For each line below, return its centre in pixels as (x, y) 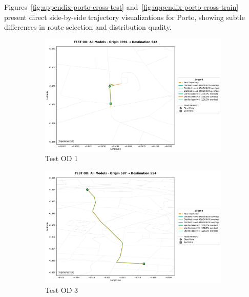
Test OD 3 (62, 290)
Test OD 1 (62, 158)
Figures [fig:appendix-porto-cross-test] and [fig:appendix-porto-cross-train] (121, 7)
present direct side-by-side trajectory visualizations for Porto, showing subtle (125, 17)
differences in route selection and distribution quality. (88, 27)
